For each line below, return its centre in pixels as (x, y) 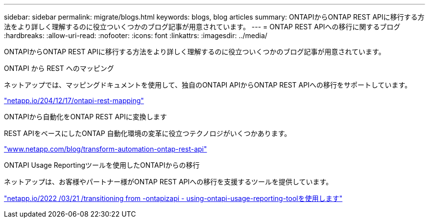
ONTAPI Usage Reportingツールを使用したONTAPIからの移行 (102, 165)
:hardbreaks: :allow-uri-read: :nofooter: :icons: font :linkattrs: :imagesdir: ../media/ (136, 35)
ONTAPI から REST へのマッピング (59, 68)
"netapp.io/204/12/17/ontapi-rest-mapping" (74, 100)
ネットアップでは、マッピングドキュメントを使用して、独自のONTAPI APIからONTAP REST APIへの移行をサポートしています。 (208, 85)
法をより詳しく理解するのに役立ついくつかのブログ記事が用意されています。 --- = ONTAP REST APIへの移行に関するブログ (202, 27)
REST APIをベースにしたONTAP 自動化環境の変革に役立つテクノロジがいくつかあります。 (148, 133)
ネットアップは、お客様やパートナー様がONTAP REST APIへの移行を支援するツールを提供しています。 (168, 182)
